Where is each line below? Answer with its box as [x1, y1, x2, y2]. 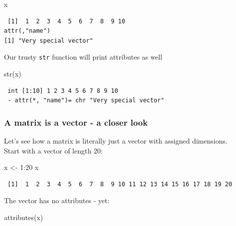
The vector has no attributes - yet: [4, 195, 110, 206]
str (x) [4, 69, 21, 79]
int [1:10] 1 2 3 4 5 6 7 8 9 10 [7, 87, 118, 94]
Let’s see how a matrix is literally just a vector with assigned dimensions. [4, 136, 228, 146]
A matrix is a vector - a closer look [4, 116, 148, 128]
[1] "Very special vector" [4, 37, 93, 44]
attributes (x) [4, 212, 43, 222]
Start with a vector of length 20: [4, 145, 103, 155]
